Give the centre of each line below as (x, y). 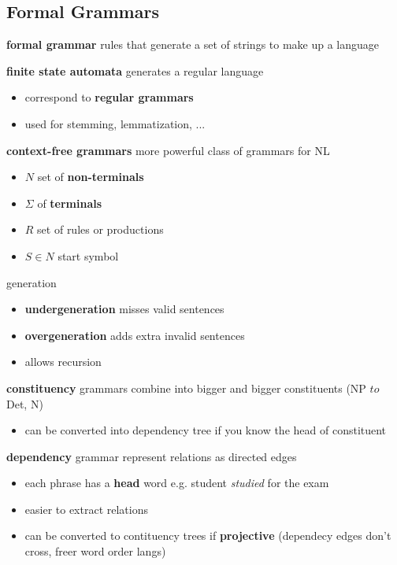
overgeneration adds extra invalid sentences (135, 335)
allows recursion (63, 362)
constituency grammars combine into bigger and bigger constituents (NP (186, 388)
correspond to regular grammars (109, 97)
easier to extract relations (86, 509)
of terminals (70, 203)
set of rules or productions (100, 229)
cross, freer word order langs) (95, 551)
